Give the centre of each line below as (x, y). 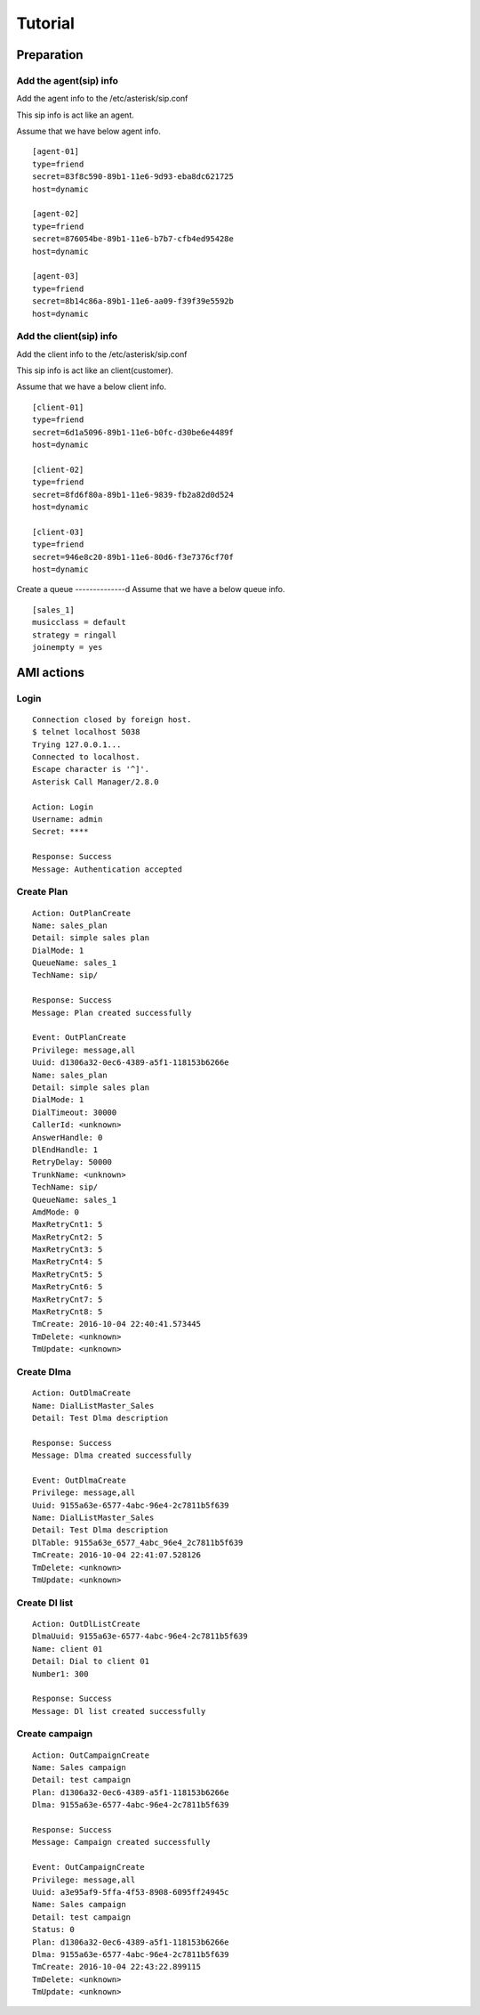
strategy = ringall (75, 635)
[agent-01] (56, 152)
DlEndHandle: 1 (65, 1150)
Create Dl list (45, 1603)
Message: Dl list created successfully (119, 1711)
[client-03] (58, 532)
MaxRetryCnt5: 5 (68, 1274)
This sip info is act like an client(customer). (95, 370)
